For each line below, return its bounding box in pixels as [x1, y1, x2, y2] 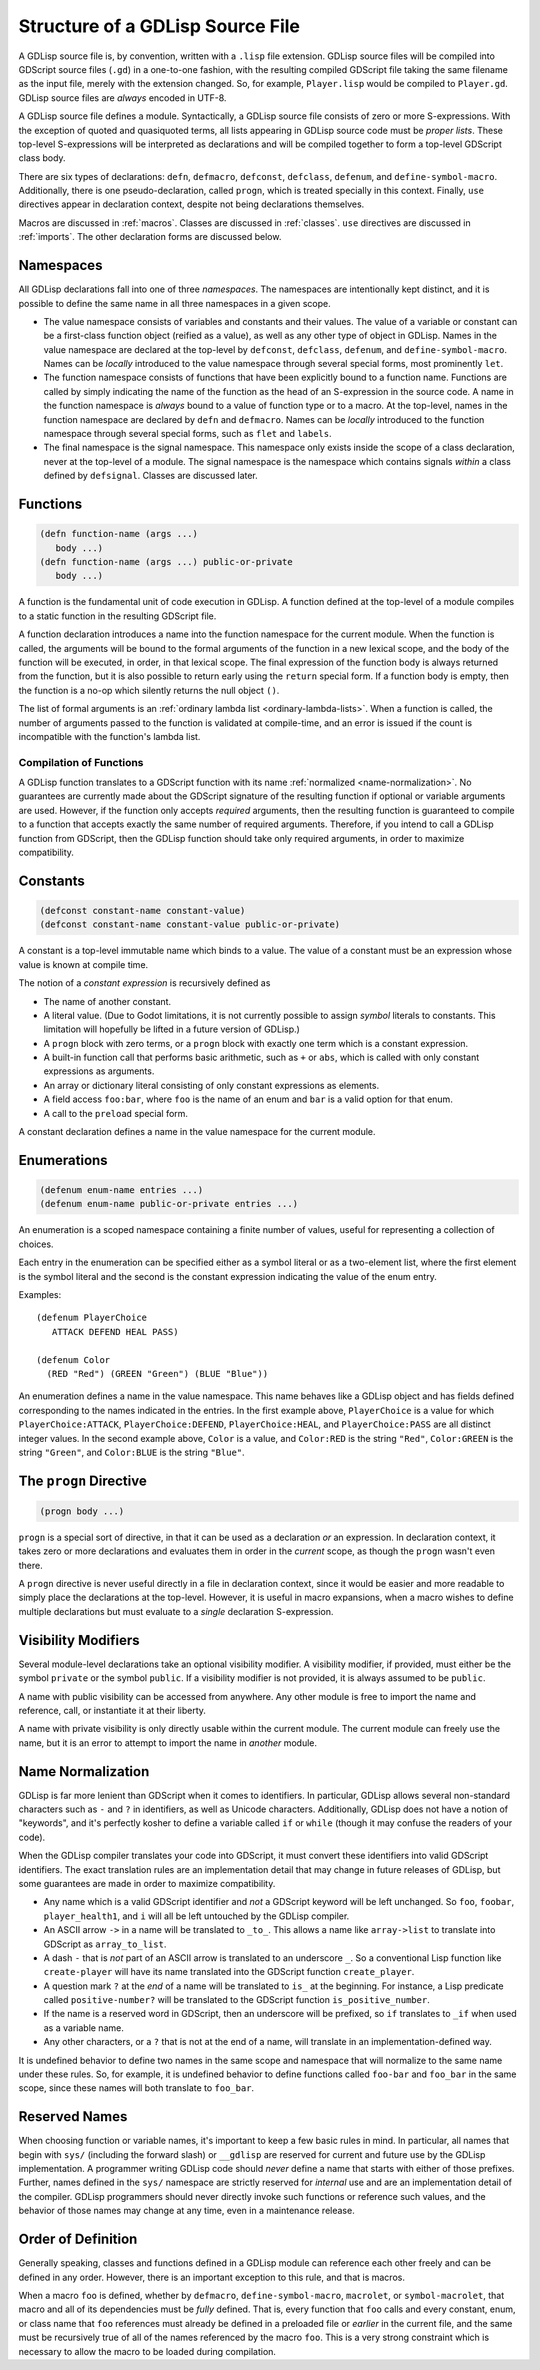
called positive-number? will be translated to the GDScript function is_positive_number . [43, 1994, 430, 2006]
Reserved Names [18, 2108, 128, 2125]
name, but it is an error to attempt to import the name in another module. [18, 1736, 318, 1749]
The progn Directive [18, 1472, 147, 1489]
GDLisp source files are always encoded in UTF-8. [18, 91, 227, 104]
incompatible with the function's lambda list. [18, 730, 201, 742]
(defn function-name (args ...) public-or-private [39, 556, 294, 567]
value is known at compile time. [18, 958, 149, 970]
